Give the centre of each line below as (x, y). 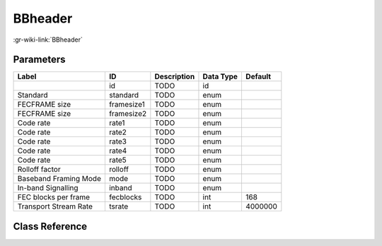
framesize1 (127, 105)
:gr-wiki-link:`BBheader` (48, 40)
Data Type (220, 76)
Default (258, 76)
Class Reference (50, 226)
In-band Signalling (48, 188)
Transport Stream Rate (55, 206)
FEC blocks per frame (54, 197)
